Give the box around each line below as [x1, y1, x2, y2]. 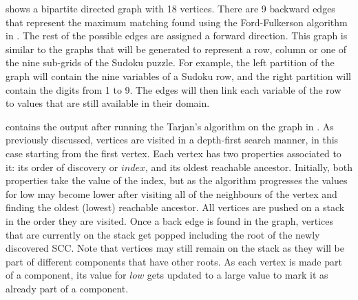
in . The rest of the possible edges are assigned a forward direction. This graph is [6, 28, 348, 43]
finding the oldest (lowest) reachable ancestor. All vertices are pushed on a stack [6, 200, 345, 214]
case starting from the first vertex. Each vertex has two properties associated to [6, 146, 341, 160]
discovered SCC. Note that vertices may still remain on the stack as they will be [6, 241, 344, 255]
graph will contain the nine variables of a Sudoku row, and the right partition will [6, 68, 352, 83]
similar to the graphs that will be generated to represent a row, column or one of [6, 41, 347, 56]
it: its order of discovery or [6, 159, 118, 174]
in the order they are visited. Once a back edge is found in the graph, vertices [6, 213, 334, 228]
